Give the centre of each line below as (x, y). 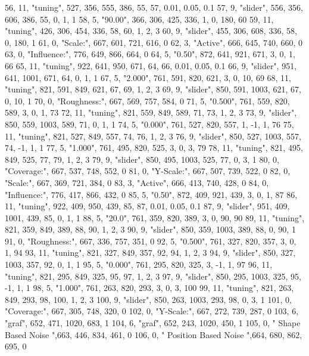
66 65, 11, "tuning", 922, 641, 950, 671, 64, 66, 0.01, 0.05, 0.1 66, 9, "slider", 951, (151, 65)
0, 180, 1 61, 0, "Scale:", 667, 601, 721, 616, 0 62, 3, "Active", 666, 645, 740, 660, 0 (154, 42)
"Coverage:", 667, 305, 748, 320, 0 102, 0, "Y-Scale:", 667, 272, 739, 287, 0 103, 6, (152, 311)
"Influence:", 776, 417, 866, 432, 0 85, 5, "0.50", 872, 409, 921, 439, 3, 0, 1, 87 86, (151, 194)
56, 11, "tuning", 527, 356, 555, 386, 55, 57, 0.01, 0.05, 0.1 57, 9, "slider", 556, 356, (154, 7)
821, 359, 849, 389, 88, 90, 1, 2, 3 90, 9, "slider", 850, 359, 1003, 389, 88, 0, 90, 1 (150, 229)
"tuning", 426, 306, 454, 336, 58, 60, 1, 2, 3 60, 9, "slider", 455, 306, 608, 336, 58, (151, 31)
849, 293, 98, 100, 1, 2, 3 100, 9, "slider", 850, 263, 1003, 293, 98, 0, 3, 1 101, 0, (148, 299)
